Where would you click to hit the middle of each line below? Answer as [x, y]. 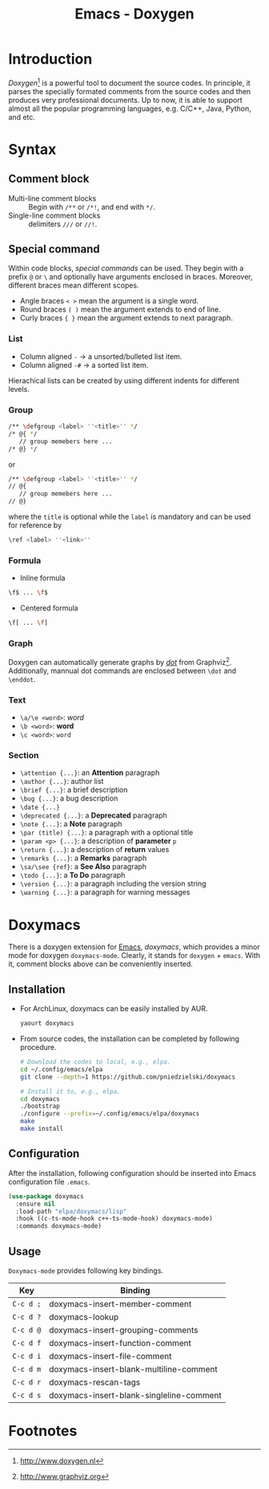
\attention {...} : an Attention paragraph [90, 773]
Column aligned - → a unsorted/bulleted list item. [101, 356]
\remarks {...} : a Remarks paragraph [83, 858]
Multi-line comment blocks [52, 198]
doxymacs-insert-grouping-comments [124, 1330]
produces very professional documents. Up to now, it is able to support [125, 100]
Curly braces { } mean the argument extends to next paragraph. [126, 318]
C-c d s [27, 1395]
